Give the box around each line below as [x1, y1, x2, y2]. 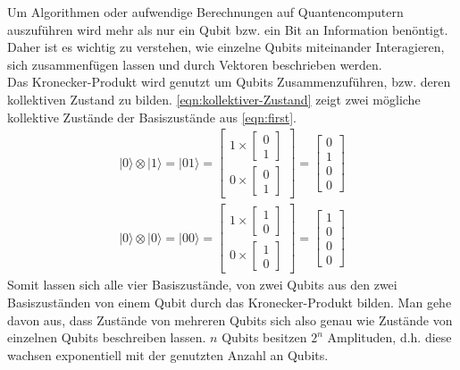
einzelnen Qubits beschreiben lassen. [7, 328, 206, 347]
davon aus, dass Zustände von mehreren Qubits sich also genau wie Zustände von [7, 310, 453, 329]
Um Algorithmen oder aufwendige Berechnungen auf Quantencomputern [7, 3, 404, 21]
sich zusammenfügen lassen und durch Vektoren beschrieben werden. [7, 55, 382, 73]
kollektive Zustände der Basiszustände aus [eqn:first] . [7, 107, 297, 126]
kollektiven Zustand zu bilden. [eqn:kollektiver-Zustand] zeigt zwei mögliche [7, 89, 421, 108]
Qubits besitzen [222, 328, 307, 347]
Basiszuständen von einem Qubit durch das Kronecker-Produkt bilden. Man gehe [7, 292, 452, 311]
